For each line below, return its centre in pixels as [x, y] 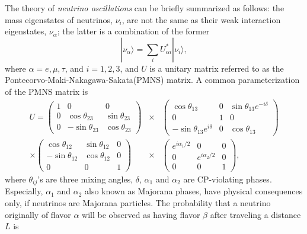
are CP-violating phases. [228, 179]
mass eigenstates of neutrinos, [59, 19]
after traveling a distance [255, 214]
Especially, [24, 191]
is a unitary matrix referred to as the [217, 68]
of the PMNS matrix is [47, 91]
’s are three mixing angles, [85, 179]
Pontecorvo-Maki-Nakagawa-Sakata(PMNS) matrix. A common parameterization [152, 80]
